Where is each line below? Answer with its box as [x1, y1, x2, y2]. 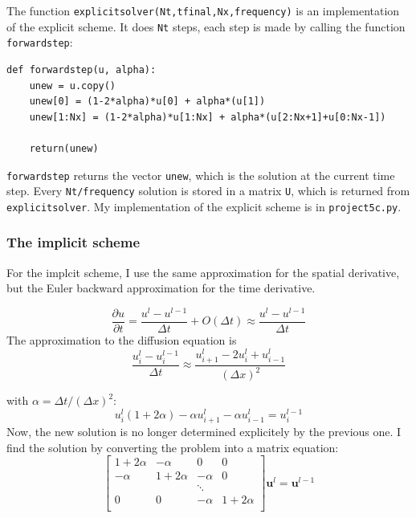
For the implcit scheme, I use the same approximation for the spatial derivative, [6, 263, 400, 280]
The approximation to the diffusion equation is [6, 332, 237, 349]
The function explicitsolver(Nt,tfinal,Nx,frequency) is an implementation [6, 2, 400, 18]
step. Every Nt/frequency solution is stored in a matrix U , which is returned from [6, 182, 410, 199]
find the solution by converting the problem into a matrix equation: [6, 438, 339, 455]
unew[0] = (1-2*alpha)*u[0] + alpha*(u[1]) [29, 96, 266, 108]
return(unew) [29, 142, 99, 154]
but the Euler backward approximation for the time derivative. [6, 279, 316, 296]
